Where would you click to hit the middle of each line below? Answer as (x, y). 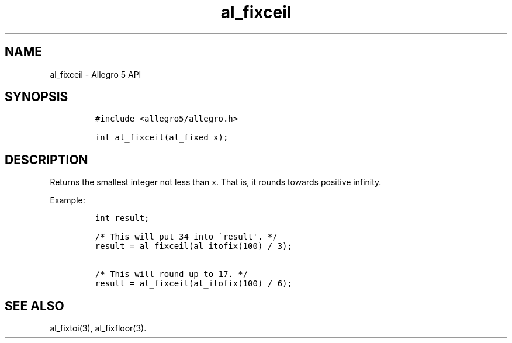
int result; (122, 218)
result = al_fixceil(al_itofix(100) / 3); (193, 246)
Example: (68, 200)
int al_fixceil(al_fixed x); (162, 138)
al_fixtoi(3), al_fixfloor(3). (98, 328)
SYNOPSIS (37, 97)
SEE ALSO (34, 306)
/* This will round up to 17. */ (172, 274)
